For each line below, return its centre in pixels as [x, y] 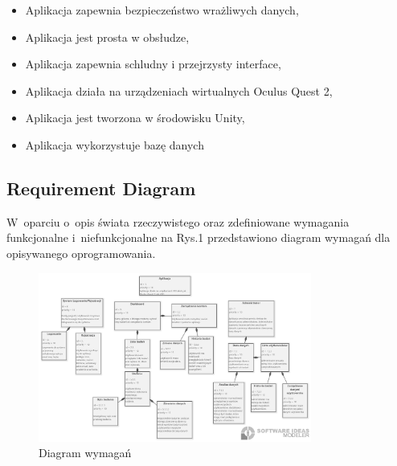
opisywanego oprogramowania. [81, 253]
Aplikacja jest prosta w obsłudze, [107, 37]
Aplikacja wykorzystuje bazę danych [115, 144]
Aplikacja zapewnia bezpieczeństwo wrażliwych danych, [162, 10]
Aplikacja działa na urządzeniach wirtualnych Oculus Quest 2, [179, 90]
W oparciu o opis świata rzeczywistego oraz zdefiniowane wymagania [178, 221]
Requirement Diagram [101, 188]
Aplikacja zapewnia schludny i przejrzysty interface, [153, 64]
